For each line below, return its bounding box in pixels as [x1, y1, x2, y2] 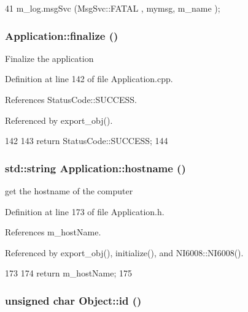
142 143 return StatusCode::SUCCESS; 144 [5, 134, 168, 147]
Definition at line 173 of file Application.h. [5, 205, 165, 218]
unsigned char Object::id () [5, 292, 142, 308]
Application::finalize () [5, 28, 118, 43]
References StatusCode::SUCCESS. [5, 93, 137, 105]
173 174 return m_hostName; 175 [5, 267, 133, 280]
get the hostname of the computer [5, 185, 133, 197]
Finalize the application [5, 51, 94, 64]
